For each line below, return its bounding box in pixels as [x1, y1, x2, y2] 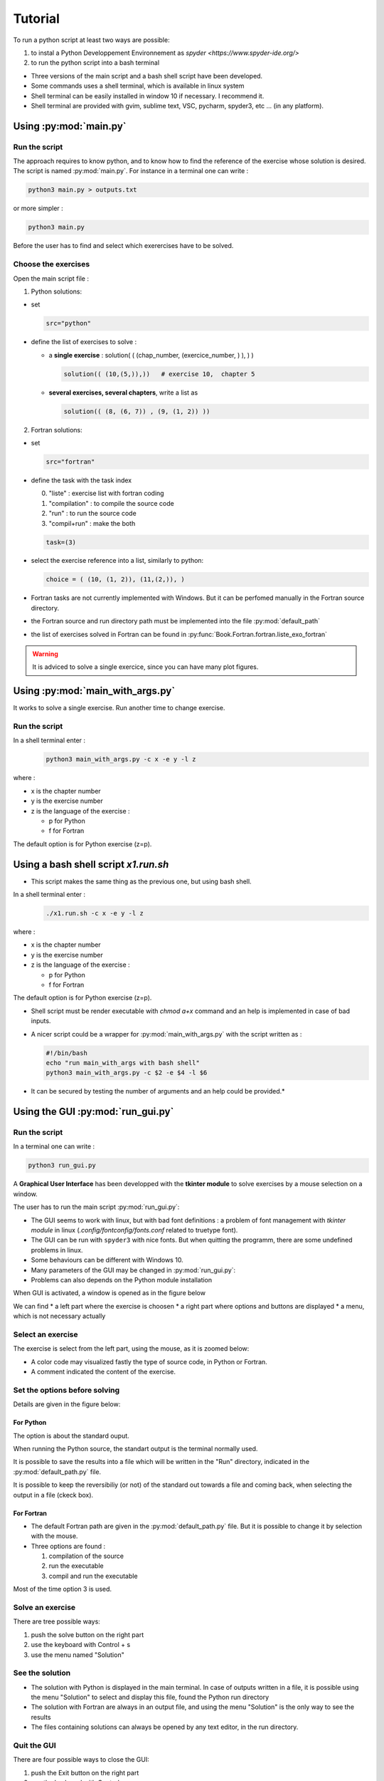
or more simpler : [13, 204, 63, 213]
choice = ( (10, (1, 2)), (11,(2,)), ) [46, 576, 185, 583]
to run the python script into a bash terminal [31, 58, 160, 67]
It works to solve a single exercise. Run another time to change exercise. [13, 704, 225, 712]
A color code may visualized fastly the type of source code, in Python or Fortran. [31, 1357, 268, 1366]
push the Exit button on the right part [31, 1768, 139, 1777]
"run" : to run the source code [48, 509, 137, 518]
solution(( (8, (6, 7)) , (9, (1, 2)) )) [63, 407, 210, 415]
